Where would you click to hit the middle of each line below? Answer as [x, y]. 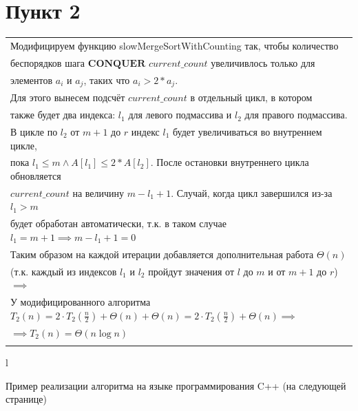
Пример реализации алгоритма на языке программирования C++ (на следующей [176, 385]
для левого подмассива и [180, 115]
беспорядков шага [48, 62]
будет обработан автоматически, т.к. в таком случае [118, 223]
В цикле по [34, 131]
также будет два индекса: [63, 115]
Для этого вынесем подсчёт [68, 97]
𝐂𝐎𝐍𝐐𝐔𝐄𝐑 [117, 64]
